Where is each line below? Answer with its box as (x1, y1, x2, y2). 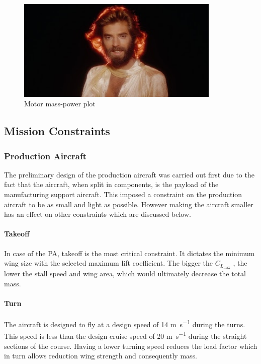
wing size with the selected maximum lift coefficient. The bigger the (4, 258, 213, 268)
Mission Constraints (4, 123, 110, 139)
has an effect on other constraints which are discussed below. (4, 209, 191, 219)
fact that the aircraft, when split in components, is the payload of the (4, 179, 219, 190)
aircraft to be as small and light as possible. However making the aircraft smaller (4, 199, 253, 209)
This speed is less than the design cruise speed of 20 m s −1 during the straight (4, 329, 247, 341)
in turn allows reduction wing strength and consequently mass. (4, 350, 197, 361)
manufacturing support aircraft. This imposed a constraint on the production (4, 189, 242, 200)
